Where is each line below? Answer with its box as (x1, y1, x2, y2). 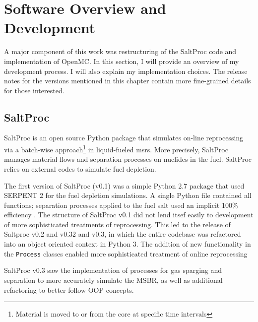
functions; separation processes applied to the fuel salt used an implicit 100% (4, 199, 238, 210)
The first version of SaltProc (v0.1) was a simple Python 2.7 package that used (4, 180, 245, 191)
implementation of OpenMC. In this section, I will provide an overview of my (4, 56, 239, 66)
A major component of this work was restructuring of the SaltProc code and (4, 46, 237, 57)
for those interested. (4, 85, 64, 95)
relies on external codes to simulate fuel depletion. (4, 163, 156, 174)
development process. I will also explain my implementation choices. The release (4, 65, 248, 76)
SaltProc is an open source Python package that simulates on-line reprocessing (4, 132, 244, 143)
